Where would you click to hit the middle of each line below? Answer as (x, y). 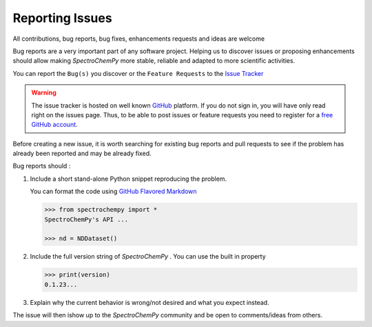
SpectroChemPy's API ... (86, 219)
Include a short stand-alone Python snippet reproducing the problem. (128, 179)
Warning (44, 92)
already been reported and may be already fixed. (82, 153)
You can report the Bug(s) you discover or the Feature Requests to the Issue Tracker (138, 73)
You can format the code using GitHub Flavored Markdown (113, 191)
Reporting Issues (63, 18)
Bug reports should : (42, 166)
